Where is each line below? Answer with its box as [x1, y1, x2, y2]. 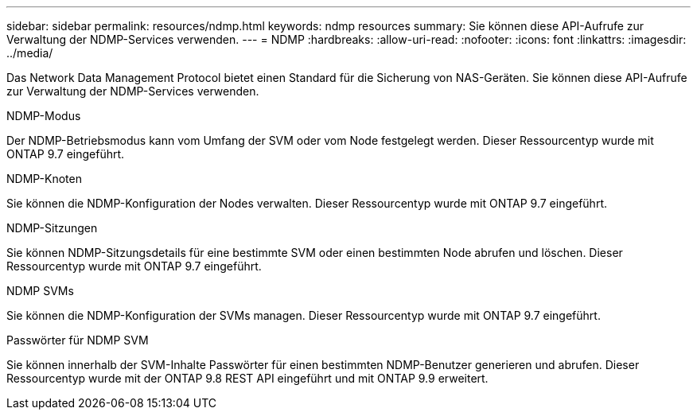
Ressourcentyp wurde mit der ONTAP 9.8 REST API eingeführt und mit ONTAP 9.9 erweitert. [6, 371, 489, 385]
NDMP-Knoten [6, 172, 82, 185]
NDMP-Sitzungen [6, 221, 98, 235]
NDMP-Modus [6, 109, 81, 122]
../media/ [6, 46, 53, 60]
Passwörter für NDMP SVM [6, 333, 149, 347]
